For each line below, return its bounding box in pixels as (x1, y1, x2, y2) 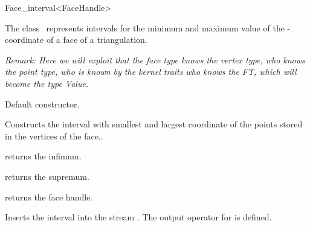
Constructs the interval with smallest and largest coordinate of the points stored (5, 118, 303, 130)
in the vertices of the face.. (5, 129, 103, 142)
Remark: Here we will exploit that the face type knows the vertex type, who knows (5, 53, 305, 66)
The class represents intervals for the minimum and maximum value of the (5, 21, 285, 34)
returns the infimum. (5, 150, 82, 162)
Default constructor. (5, 97, 80, 110)
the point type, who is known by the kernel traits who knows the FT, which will (5, 65, 297, 78)
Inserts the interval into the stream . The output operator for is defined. (5, 211, 272, 223)
